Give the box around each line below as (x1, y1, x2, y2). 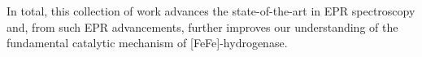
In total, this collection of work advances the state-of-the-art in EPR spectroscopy (7, 2, 415, 19)
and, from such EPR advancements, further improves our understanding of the (7, 18, 398, 35)
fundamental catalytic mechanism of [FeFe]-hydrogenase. (7, 34, 288, 51)
